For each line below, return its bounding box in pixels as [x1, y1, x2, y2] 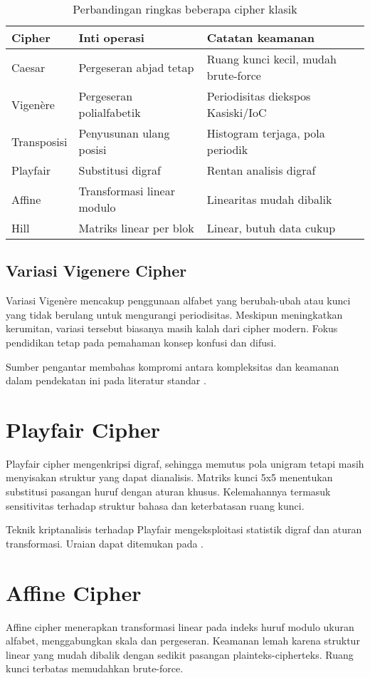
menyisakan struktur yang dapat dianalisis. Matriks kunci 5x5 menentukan [6, 470, 333, 485]
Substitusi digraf [78, 162, 161, 178]
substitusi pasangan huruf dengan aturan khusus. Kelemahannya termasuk [6, 484, 331, 499]
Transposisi [11, 133, 68, 150]
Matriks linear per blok [78, 220, 194, 236]
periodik [206, 141, 248, 158]
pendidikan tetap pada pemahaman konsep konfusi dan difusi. [6, 334, 277, 349]
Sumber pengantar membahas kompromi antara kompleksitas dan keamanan [6, 359, 339, 374]
